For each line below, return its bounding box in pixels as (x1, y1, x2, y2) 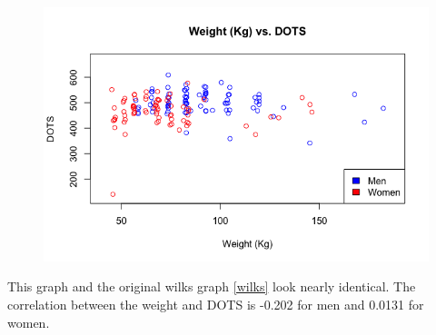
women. (7, 312, 50, 331)
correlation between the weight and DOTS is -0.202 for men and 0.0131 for (7, 295, 424, 314)
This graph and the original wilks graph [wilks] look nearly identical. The (7, 277, 416, 296)
